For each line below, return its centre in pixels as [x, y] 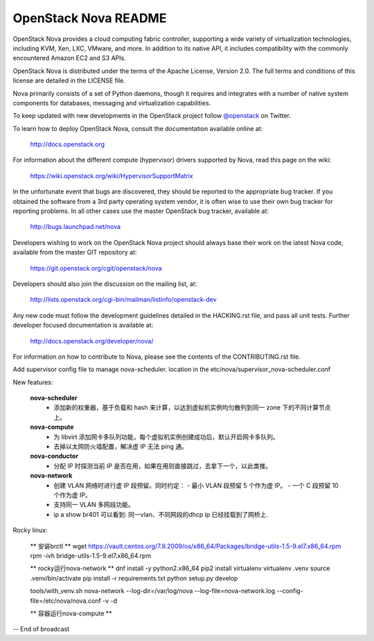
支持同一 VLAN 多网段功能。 [94, 505]
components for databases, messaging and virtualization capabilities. [112, 103]
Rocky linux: [30, 530]
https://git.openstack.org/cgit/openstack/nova [96, 268]
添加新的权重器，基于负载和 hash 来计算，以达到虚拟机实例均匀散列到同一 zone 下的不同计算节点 [192, 408]
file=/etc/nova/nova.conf [66, 601]
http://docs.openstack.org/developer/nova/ [92, 341]
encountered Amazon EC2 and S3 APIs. [69, 58]
